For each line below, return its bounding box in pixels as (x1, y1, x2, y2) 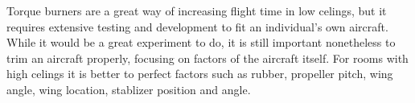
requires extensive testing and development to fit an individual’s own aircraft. (6, 18, 388, 35)
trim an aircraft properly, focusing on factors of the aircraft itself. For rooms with (6, 49, 409, 66)
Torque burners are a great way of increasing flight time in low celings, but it (6, 2, 387, 19)
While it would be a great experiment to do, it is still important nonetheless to (6, 34, 396, 51)
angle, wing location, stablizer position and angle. (6, 80, 251, 97)
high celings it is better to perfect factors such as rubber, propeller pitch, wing (6, 65, 393, 82)
